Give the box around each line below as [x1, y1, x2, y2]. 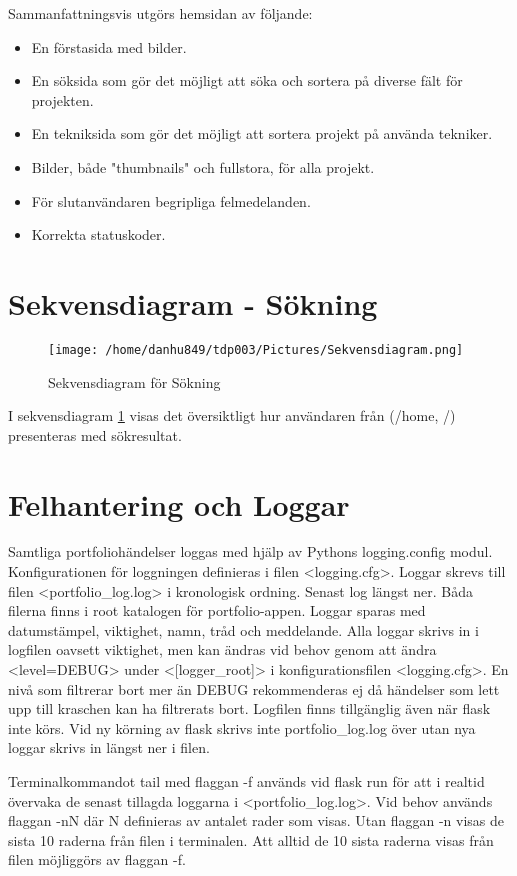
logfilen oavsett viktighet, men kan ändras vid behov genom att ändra [8, 639, 437, 660]
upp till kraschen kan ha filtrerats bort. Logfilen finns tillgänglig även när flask [8, 698, 491, 719]
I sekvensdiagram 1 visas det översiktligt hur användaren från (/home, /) [8, 405, 456, 426]
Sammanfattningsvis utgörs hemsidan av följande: [8, 3, 313, 23]
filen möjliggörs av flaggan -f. [8, 849, 186, 870]
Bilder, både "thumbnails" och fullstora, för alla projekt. [31, 156, 375, 177]
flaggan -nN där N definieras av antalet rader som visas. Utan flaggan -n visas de [8, 810, 505, 831]
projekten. [31, 89, 94, 110]
